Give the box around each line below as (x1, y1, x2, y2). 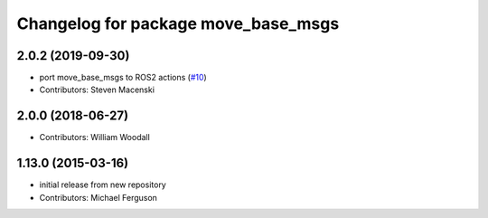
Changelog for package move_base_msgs (16, 14, 340, 33)
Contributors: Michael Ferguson (39, 192, 158, 203)
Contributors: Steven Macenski (39, 84, 155, 95)
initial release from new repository (39, 179, 166, 190)
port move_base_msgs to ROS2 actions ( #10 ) (39, 72, 207, 83)
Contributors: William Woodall (39, 132, 151, 143)
